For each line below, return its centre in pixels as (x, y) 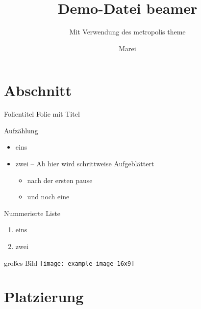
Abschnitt (38, 90)
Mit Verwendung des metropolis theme (127, 32)
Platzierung (44, 296)
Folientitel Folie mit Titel (42, 114)
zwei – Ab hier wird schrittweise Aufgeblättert (85, 164)
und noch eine (48, 197)
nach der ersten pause (60, 180)
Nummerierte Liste (32, 213)
